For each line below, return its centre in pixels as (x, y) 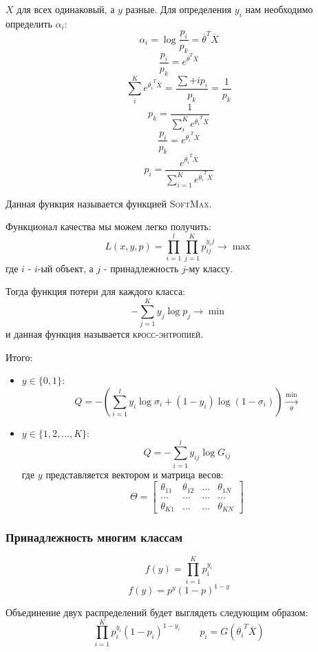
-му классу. (209, 268)
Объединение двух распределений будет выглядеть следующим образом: (157, 612)
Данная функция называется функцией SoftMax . (109, 203)
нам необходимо (279, 9)
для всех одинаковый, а (66, 9)
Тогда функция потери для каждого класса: (96, 291)
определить (29, 23)
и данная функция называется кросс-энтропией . (105, 334)
